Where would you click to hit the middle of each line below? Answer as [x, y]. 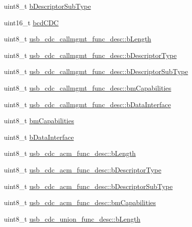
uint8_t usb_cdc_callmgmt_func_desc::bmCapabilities [88, 87]
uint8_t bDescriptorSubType [48, 6]
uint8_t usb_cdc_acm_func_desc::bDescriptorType [83, 169]
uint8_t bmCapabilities [39, 121]
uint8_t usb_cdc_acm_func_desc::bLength [70, 153]
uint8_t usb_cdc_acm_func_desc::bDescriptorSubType [88, 186]
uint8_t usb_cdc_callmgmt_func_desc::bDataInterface [87, 104]
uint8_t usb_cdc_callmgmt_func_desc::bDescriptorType [90, 55]
